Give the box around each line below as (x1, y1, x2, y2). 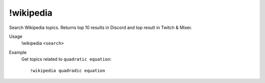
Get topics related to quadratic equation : (21, 56, 112, 62)
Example (9, 49, 27, 55)
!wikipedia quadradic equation (30, 68, 106, 73)
